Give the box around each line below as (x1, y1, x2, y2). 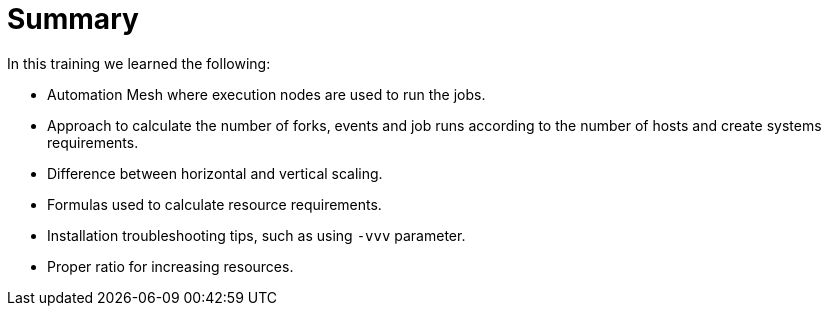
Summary (7, 2, 139, 36)
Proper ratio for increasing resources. (47, 257, 294, 275)
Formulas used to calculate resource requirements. (47, 195, 382, 213)
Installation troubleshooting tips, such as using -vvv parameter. (47, 226, 466, 244)
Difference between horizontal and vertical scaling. (47, 164, 383, 182)
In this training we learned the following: (7, 54, 271, 72)
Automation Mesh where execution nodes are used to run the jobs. (47, 85, 486, 103)
